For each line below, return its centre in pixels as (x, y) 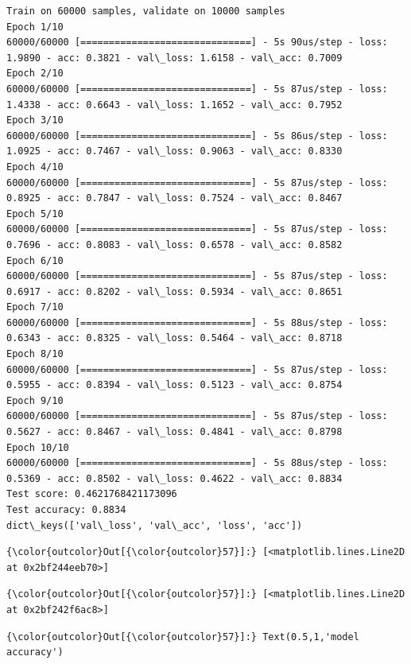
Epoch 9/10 (35, 400)
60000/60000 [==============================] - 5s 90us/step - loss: (197, 43)
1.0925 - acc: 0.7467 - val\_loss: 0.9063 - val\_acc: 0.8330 (174, 151)
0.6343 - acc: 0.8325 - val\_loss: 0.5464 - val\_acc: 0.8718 (174, 338)
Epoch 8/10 (35, 354)
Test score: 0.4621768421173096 (92, 494)
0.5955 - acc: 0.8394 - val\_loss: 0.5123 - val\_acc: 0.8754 (174, 385)
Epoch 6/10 (35, 260)
